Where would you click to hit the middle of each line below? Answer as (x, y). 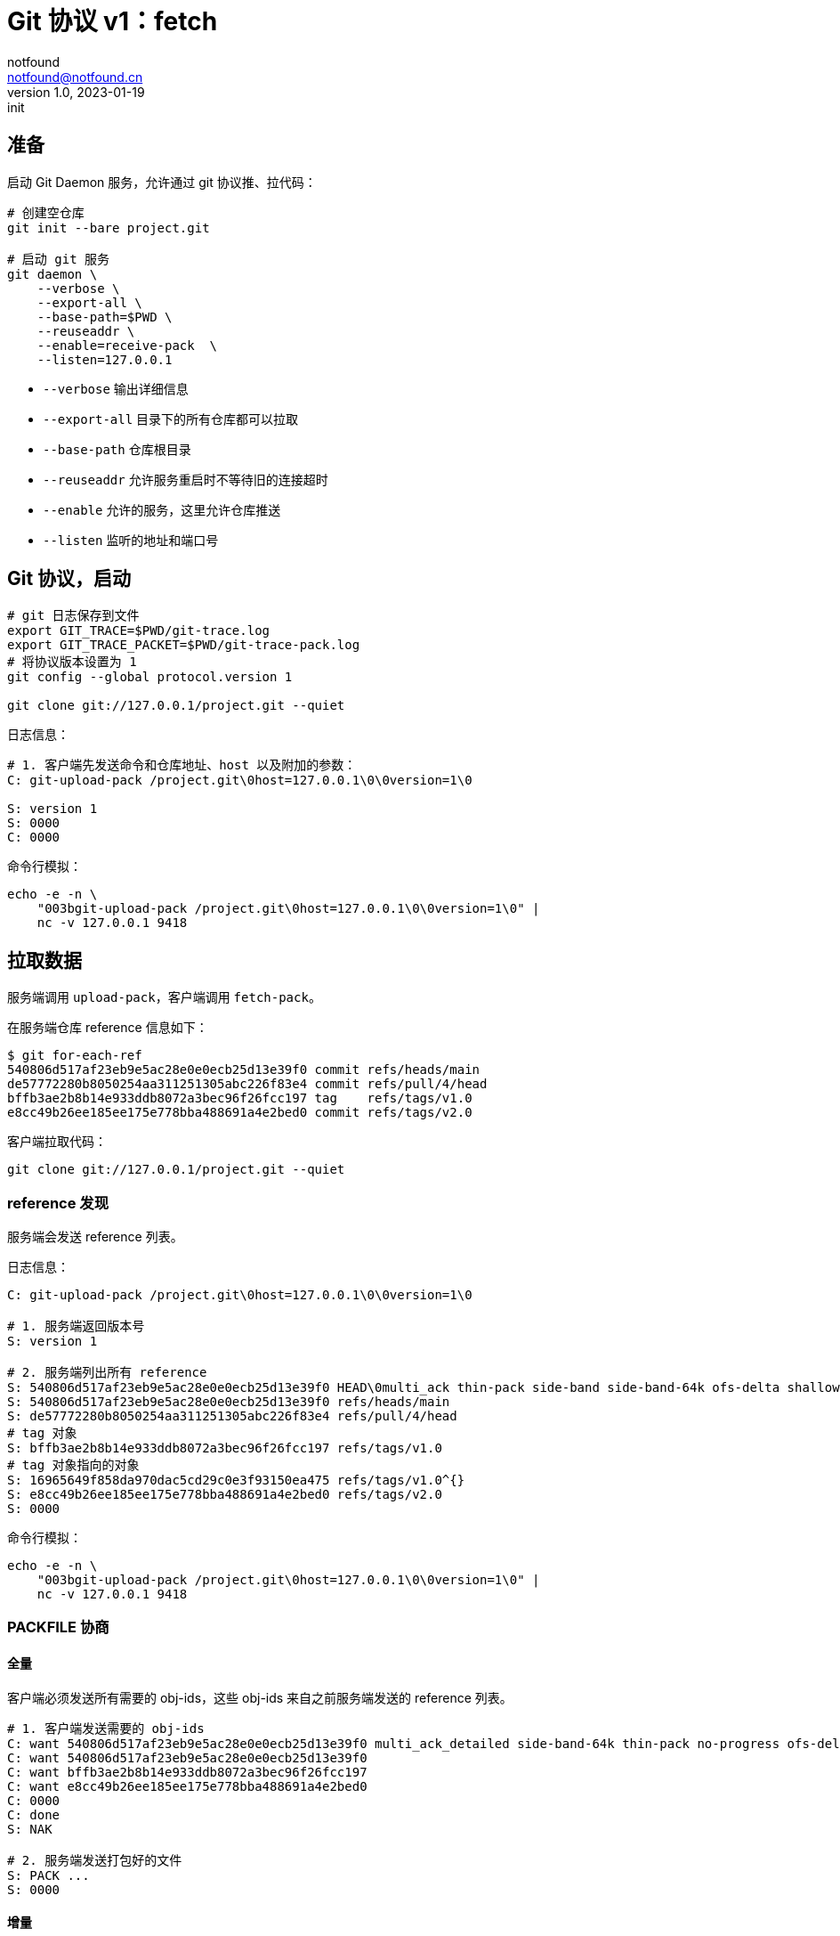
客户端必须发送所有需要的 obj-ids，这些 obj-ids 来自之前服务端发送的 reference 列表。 (260, 1697)
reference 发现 (58, 1203)
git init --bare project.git (109, 228)
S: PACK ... (48, 1875)
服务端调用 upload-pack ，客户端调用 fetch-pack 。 (164, 997)
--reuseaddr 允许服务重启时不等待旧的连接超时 (186, 479)
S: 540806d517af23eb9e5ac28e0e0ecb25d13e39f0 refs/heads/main (229, 1402)
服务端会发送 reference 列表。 (95, 1237)
